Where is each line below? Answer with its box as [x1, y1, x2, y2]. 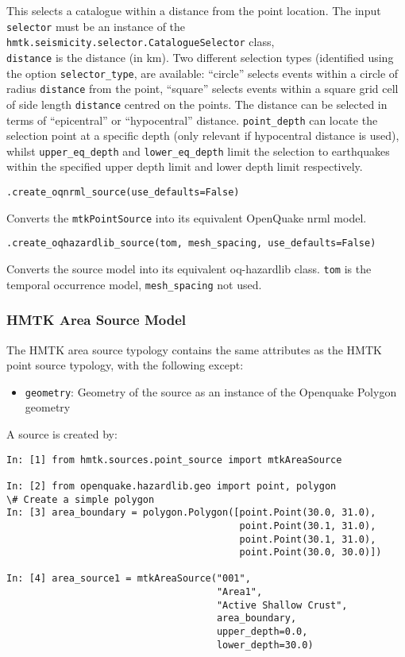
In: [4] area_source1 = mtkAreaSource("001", [6, 573, 251, 585]
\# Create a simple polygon [6, 493, 155, 505]
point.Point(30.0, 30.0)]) [239, 547, 382, 558]
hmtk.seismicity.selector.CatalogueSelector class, [6, 33, 275, 50]
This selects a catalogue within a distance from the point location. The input [6, 2, 381, 18]
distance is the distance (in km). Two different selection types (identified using [6, 48, 394, 65]
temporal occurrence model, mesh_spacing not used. [6, 276, 262, 292]
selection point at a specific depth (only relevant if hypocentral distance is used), [6, 127, 399, 144]
